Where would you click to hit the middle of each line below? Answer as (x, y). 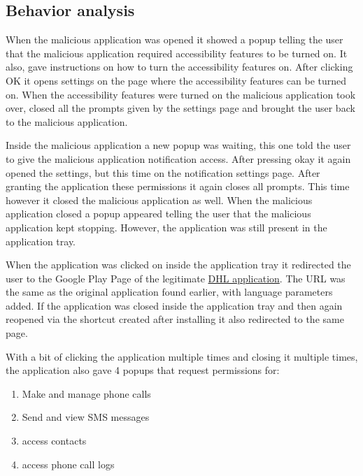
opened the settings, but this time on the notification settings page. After (163, 172)
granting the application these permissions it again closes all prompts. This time (178, 186)
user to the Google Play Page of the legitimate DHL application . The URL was (176, 278)
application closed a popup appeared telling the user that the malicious (158, 214)
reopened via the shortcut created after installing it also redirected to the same (175, 319)
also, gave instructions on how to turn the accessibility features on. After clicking (179, 67)
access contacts (54, 441)
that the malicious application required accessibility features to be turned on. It (177, 53)
